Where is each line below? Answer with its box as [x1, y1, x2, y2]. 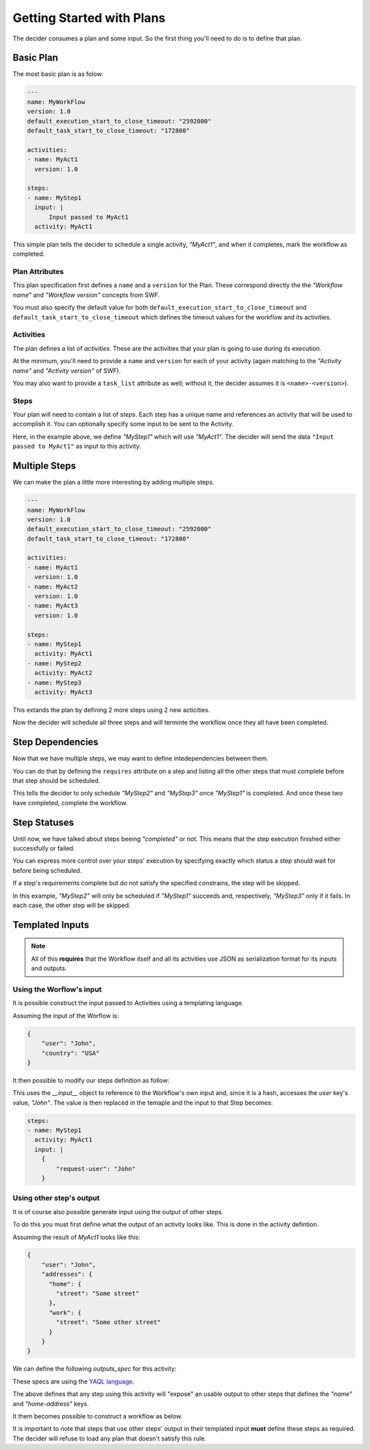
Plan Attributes [12, 267, 64, 277]
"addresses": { [41, 1270, 92, 1278]
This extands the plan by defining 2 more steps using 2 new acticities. [12, 706, 210, 714]
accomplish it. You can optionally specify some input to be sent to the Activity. [12, 420, 234, 428]
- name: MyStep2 [27, 659, 82, 667]
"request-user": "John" [56, 1165, 136, 1172]
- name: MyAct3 [27, 602, 78, 610]
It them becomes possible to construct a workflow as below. [12, 1412, 183, 1420]
